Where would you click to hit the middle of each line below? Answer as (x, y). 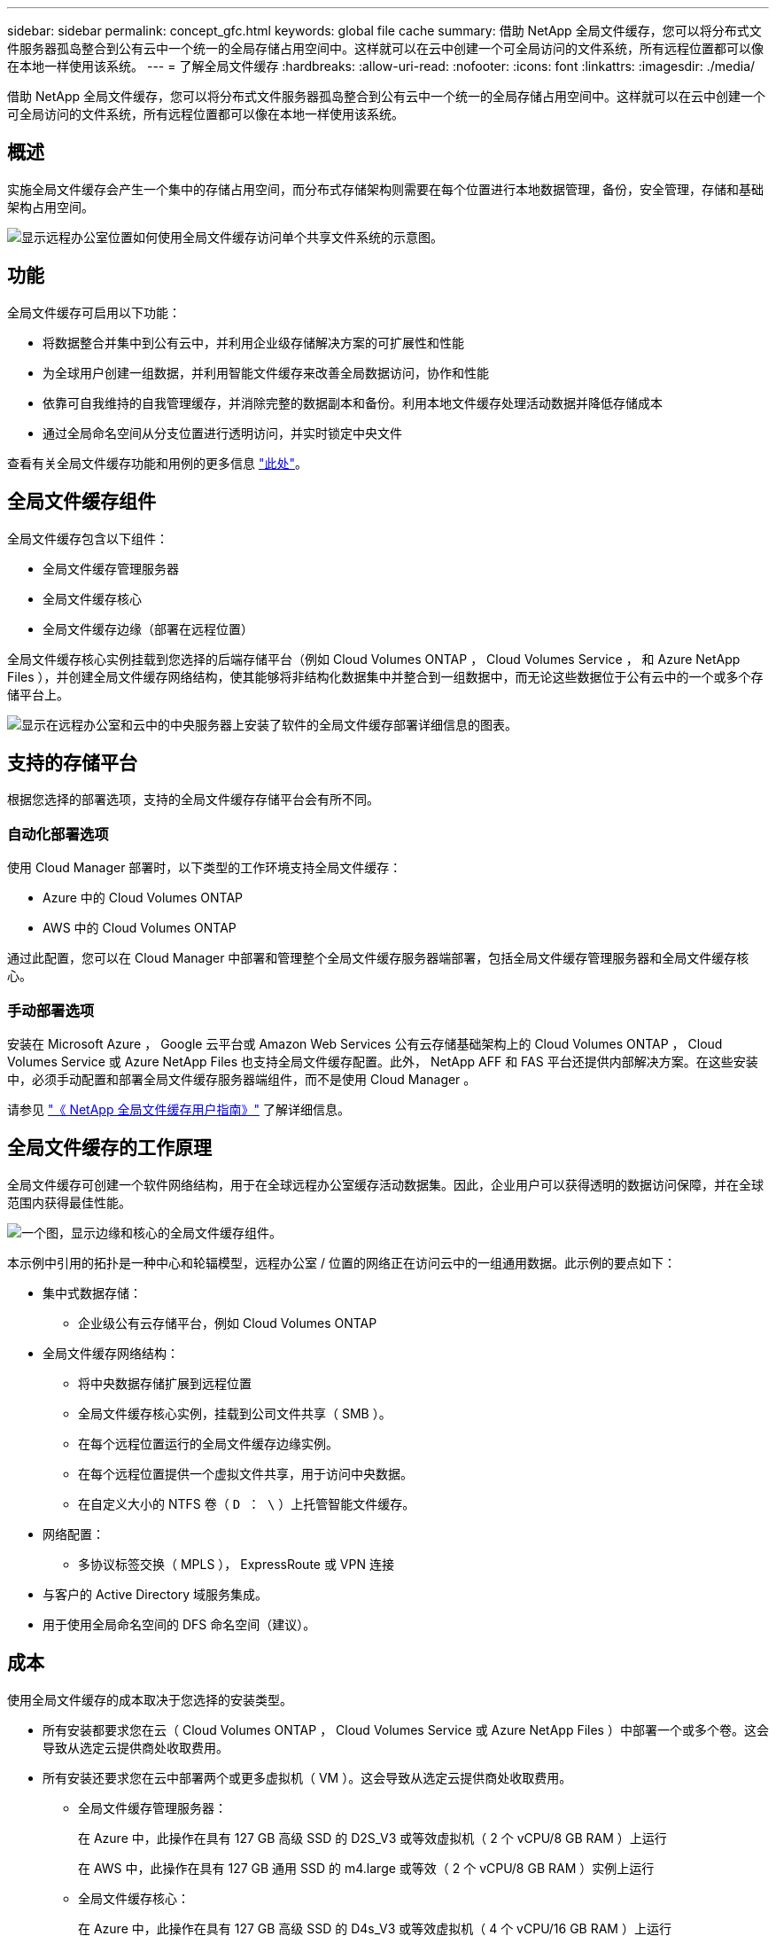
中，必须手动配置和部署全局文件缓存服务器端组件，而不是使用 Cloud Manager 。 (242, 1079)
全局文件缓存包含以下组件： (88, 538)
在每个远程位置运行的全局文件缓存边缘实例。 (208, 1443)
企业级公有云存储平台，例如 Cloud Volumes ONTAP (228, 1323)
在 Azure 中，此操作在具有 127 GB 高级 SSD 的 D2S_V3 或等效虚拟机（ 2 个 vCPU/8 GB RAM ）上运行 (372, 1838)
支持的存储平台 (72, 762)
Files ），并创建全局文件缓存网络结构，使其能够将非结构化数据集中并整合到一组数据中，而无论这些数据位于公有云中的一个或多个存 (385, 676)
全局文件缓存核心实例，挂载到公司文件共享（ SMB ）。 (235, 1413)
